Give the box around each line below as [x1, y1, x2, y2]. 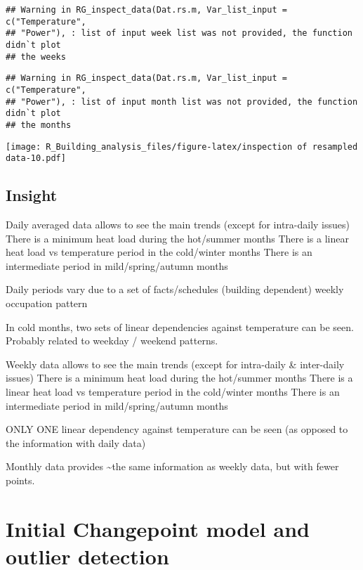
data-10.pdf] [6, 153, 66, 164]
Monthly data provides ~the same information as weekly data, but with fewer [6, 459, 339, 474]
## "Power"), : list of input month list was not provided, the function [6, 96, 358, 107]
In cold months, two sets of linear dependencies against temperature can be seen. [6, 319, 354, 334]
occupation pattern [6, 296, 88, 311]
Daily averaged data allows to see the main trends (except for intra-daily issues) [6, 217, 350, 232]
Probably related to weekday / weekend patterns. [6, 333, 218, 348]
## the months [6, 119, 72, 130]
